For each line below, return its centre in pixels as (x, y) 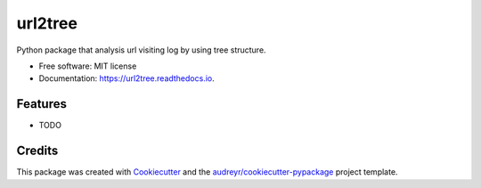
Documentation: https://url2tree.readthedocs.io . (127, 78)
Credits (37, 151)
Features (41, 104)
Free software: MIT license (88, 66)
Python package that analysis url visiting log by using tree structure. (141, 50)
